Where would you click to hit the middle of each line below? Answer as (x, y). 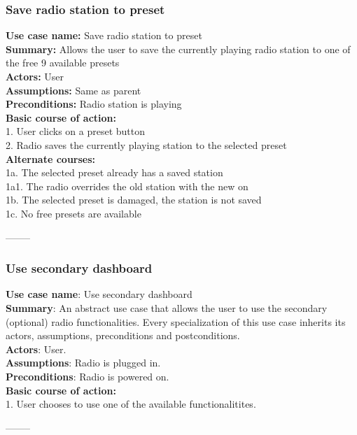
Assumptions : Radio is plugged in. (83, 363)
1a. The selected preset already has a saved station (114, 172)
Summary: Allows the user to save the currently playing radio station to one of (178, 49)
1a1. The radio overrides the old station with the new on (127, 186)
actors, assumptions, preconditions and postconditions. (123, 335)
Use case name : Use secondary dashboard (99, 294)
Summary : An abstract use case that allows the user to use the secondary (167, 307)
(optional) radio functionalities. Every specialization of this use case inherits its (176, 321)
